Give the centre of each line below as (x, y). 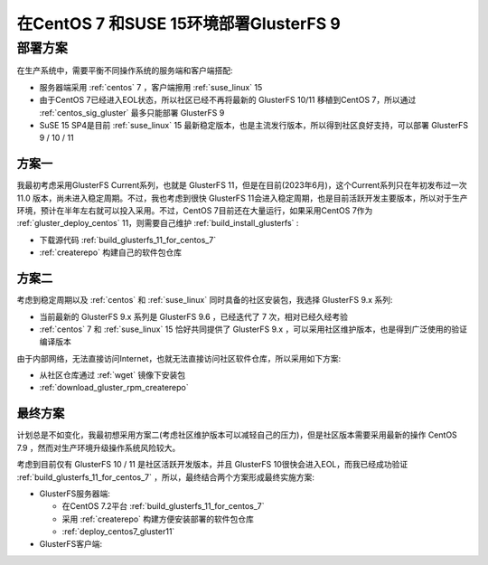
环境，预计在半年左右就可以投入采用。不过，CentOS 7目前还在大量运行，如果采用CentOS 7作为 (195, 211)
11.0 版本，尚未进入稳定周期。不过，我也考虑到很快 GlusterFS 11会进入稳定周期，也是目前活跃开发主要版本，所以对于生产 (242, 198)
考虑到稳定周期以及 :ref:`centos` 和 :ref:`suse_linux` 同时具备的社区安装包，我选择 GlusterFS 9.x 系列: (205, 300)
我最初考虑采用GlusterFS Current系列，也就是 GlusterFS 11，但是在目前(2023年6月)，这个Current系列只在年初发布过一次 (242, 185)
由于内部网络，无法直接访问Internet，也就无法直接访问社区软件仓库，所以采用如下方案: (179, 358)
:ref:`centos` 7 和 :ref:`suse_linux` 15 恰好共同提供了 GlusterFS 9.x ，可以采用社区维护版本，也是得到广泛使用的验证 (253, 329)
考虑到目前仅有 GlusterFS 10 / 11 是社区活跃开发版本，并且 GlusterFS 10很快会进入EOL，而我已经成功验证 (212, 465)
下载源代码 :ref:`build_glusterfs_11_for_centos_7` (128, 240)
